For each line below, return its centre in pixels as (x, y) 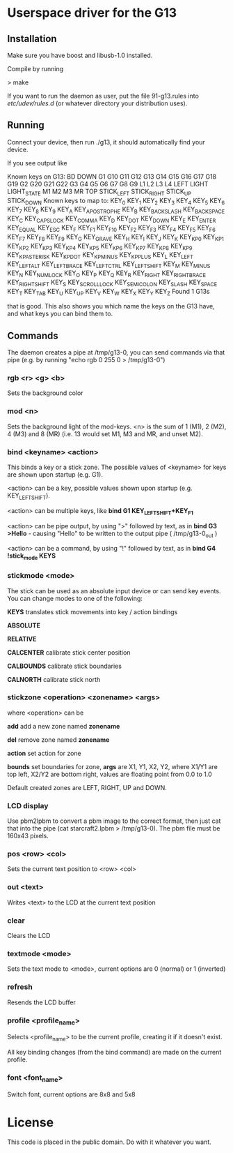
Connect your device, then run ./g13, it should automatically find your (106, 142)
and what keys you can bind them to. (60, 314)
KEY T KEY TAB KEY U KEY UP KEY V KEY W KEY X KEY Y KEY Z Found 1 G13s (109, 292)
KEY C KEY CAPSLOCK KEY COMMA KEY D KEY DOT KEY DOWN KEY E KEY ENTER (112, 219)
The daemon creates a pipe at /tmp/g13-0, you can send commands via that (116, 352)
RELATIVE (22, 639)
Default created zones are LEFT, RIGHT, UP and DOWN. (87, 787)
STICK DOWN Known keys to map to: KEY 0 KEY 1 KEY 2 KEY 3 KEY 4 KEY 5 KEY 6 (116, 201)
